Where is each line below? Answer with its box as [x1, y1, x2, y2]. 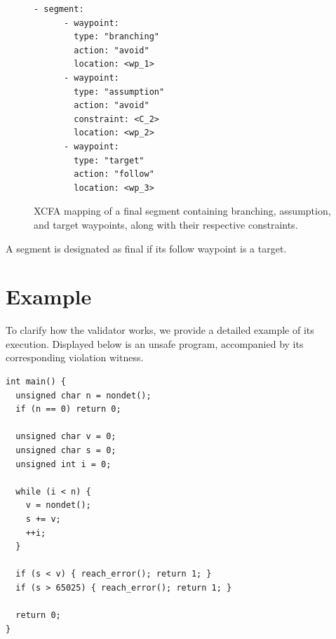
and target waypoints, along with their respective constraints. [34, 217, 298, 231]
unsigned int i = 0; [15, 459, 112, 469]
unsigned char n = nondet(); [15, 390, 152, 401]
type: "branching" [74, 32, 159, 42]
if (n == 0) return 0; [15, 404, 121, 415]
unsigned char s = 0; [15, 445, 116, 455]
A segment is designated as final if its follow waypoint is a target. [6, 241, 287, 255]
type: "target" [74, 155, 145, 166]
